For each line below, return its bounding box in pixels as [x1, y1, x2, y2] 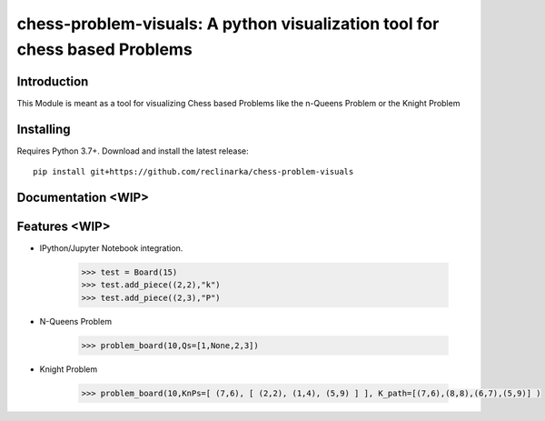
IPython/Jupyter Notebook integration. [39, 243, 183, 254]
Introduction [16, 74, 89, 89]
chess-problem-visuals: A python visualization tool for [16, 14, 440, 34]
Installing [16, 121, 72, 136]
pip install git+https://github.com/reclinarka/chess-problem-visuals [33, 166, 354, 177]
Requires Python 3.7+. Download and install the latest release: [16, 145, 249, 156]
